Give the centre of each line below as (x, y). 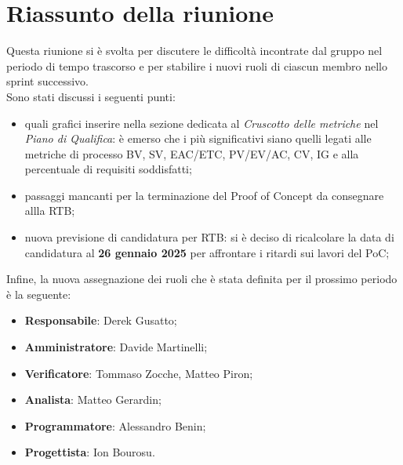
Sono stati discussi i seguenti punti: (91, 96)
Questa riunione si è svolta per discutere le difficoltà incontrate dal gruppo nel (194, 51)
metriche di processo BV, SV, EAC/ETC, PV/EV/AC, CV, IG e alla (192, 153)
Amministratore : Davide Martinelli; (116, 347)
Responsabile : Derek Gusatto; (101, 320)
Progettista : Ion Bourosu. (90, 452)
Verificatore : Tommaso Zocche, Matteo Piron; (139, 373)
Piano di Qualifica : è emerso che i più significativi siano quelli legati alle (198, 138)
